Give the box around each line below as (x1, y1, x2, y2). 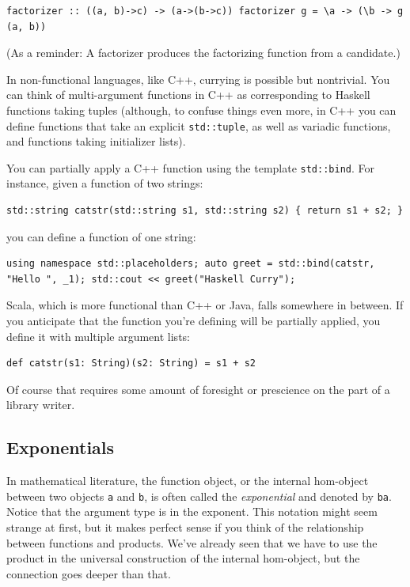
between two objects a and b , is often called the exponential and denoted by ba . (6, 487, 392, 504)
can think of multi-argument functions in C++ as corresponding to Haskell (6, 86, 370, 103)
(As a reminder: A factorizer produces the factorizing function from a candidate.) (6, 44, 401, 61)
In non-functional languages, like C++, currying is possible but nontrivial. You (6, 70, 390, 87)
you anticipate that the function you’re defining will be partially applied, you (6, 312, 381, 329)
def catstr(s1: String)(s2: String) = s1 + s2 (6, 358, 256, 369)
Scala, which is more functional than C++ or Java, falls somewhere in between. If (6, 297, 404, 313)
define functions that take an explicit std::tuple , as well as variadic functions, (6, 117, 391, 134)
